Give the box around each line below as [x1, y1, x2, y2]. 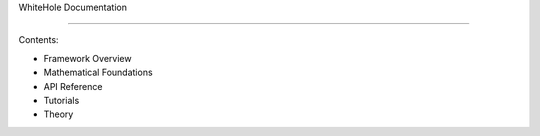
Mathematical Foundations [43, 66, 154, 79]
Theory [43, 108, 74, 120]
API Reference [43, 80, 103, 92]
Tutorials [43, 94, 80, 106]
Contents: [18, 34, 59, 46]
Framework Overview [43, 52, 132, 64]
